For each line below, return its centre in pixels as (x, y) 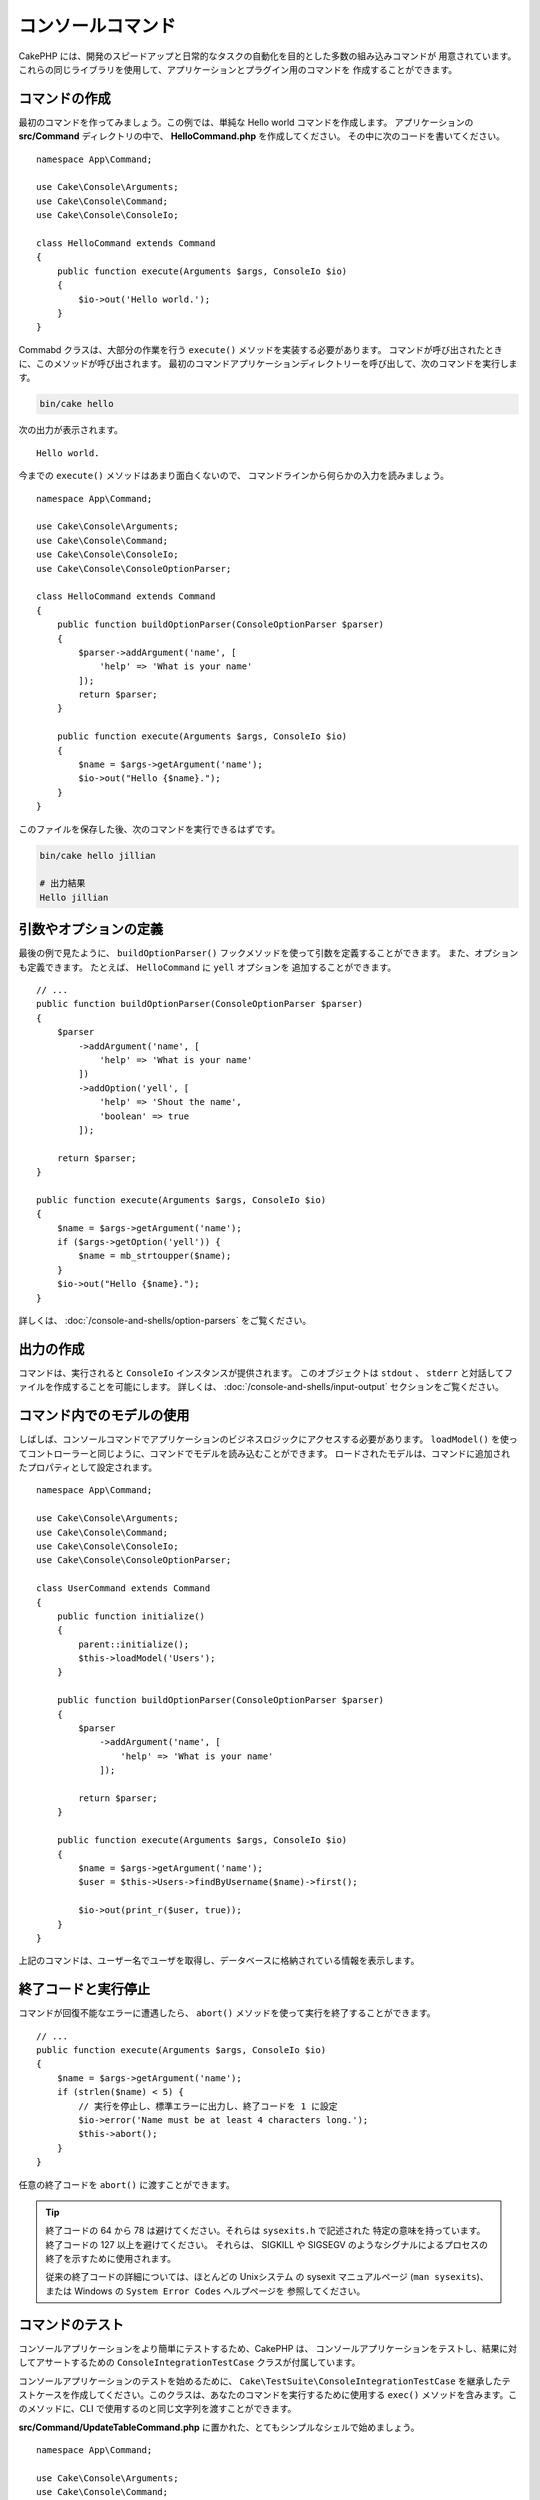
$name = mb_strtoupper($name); (155, 1256)
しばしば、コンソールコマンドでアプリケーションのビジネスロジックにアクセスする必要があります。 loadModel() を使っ (268, 1439)
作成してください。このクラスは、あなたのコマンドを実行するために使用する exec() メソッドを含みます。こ (294, 2394)
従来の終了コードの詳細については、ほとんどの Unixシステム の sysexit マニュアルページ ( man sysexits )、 (267, 2277)
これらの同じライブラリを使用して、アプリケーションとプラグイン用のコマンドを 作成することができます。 (238, 69)
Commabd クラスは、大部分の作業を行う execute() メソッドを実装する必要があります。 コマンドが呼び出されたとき (261, 349)
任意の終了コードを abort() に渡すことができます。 (126, 2184)
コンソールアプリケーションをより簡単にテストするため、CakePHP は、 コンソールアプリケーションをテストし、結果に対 (267, 2348)
